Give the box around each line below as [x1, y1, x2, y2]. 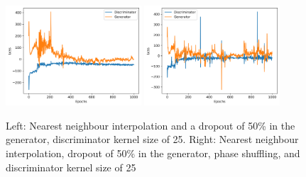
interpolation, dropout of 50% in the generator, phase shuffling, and [6, 146, 300, 161]
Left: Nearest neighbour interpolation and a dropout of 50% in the [6, 118, 295, 132]
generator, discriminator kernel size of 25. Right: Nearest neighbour [6, 132, 299, 147]
